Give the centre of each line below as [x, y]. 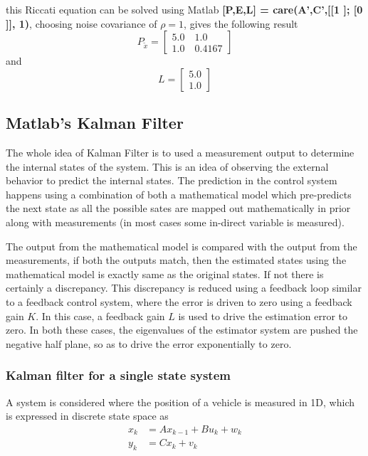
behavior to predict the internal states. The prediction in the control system [172, 180]
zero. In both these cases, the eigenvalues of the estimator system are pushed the [182, 330]
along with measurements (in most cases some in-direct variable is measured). [175, 222]
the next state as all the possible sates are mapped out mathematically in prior [178, 208]
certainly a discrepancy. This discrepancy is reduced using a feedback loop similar [184, 288]
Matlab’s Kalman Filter [95, 123]
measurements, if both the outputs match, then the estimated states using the [176, 260]
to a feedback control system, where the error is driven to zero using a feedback [179, 301]
